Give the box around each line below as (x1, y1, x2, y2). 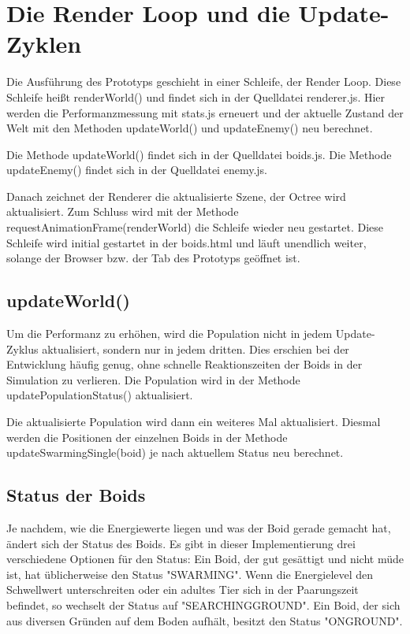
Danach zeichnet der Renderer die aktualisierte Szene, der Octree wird (6, 187, 346, 204)
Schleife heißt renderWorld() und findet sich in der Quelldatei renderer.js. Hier (6, 88, 386, 105)
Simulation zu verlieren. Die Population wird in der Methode (6, 371, 300, 387)
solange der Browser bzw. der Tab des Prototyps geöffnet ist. (6, 250, 300, 266)
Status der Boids (6, 483, 146, 507)
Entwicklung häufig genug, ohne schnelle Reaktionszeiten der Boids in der (6, 356, 363, 373)
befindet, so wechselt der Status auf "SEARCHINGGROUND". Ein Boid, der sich (6, 596, 401, 613)
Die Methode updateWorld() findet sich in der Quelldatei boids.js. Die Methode (6, 146, 392, 162)
